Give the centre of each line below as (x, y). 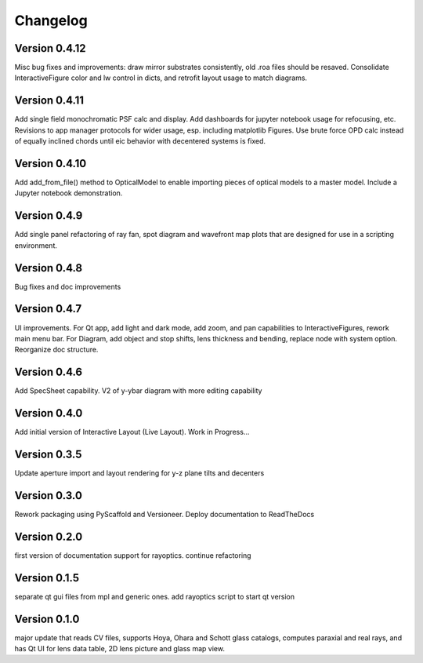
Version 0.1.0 (47, 619)
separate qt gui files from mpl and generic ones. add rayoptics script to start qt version (155, 596)
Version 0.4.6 (48, 372)
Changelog (51, 20)
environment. (36, 245)
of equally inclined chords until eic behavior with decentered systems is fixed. (140, 141)
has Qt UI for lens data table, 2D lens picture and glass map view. (119, 649)
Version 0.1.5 (47, 578)
